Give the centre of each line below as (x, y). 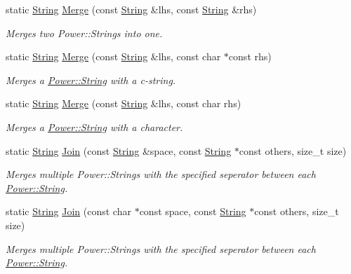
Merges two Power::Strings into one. (84, 33)
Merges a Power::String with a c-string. (91, 80)
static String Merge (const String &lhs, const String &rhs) (131, 9)
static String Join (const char (68, 211)
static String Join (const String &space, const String (119, 150)
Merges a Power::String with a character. (94, 126)
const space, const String (193, 211)
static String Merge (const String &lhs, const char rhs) (124, 103)
